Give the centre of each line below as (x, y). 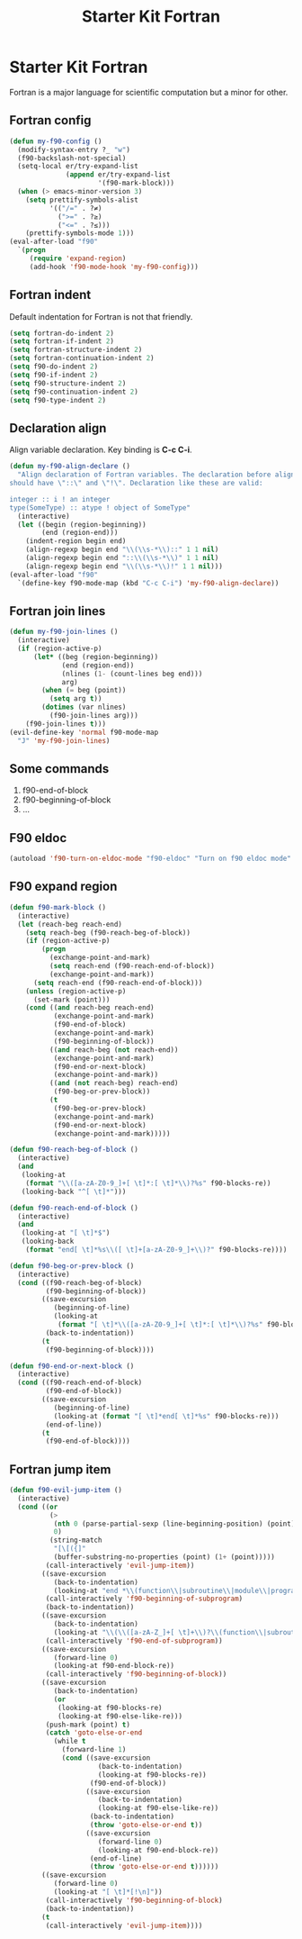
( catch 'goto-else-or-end (94, 1733)
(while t (70, 1741)
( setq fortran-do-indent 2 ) (62, 333)
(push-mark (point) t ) (88, 1725)
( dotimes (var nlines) (84, 707)
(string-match (75, 1540)
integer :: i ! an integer (60, 499)
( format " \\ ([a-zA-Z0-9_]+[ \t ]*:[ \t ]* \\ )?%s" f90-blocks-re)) (148, 1183)
